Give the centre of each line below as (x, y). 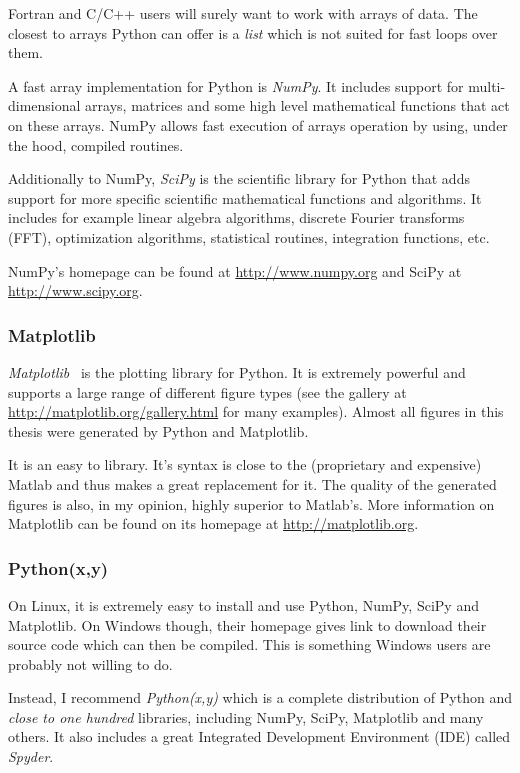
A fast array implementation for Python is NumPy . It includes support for (236, 85)
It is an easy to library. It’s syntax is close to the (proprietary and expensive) (245, 464)
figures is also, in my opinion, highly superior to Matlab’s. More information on (251, 503)
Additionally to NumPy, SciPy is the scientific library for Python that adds (239, 178)
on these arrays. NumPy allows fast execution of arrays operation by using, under (258, 124)
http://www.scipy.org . (75, 290)
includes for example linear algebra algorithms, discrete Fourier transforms (236, 217)
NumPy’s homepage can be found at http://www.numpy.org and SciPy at (235, 270)
